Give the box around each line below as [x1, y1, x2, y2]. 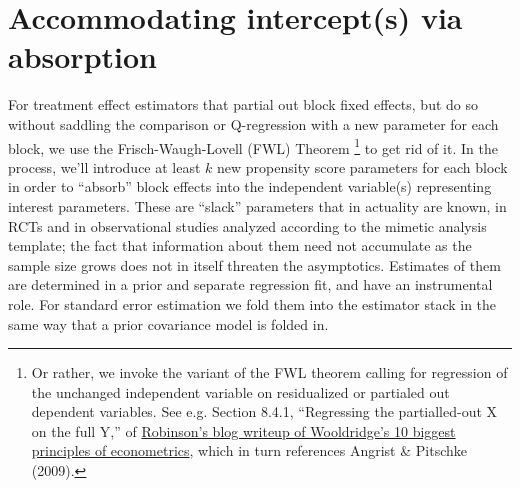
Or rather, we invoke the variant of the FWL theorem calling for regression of [31, 362, 508, 383]
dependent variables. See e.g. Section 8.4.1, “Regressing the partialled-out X [31, 401, 498, 422]
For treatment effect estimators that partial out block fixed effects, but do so [8, 94, 479, 115]
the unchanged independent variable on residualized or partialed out [31, 381, 450, 402]
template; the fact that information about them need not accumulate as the [8, 235, 472, 256]
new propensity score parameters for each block [217, 156, 508, 177]
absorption [8, 36, 157, 77]
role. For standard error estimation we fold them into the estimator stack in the [8, 293, 497, 314]
